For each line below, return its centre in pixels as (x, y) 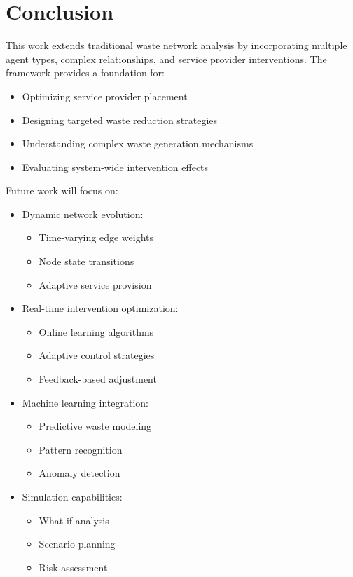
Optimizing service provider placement (105, 96)
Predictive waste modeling (95, 426)
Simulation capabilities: (72, 496)
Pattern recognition (81, 449)
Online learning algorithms (96, 331)
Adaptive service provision (95, 284)
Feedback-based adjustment (98, 379)
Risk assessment (73, 567)
